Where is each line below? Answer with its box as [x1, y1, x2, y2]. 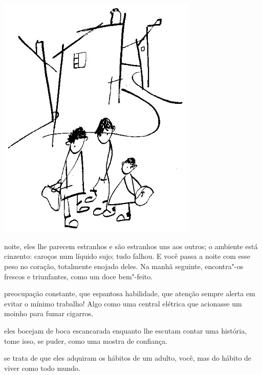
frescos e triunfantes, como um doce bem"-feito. [4, 271, 153, 281]
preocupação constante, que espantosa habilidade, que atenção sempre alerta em [4, 288, 255, 299]
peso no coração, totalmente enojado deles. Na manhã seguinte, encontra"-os [4, 261, 244, 272]
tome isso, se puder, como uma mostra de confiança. [4, 335, 168, 346]
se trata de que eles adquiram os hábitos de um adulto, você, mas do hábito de [4, 352, 252, 363]
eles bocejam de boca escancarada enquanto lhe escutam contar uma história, [4, 325, 247, 336]
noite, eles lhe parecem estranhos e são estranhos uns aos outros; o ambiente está [4, 240, 258, 251]
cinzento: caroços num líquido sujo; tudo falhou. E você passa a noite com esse [4, 251, 250, 261]
